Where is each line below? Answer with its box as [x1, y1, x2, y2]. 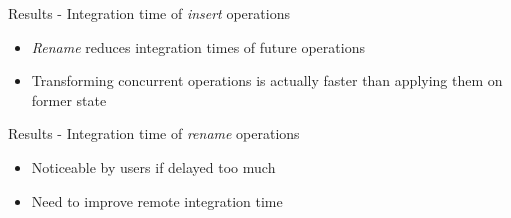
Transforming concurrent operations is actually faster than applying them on [31, 70, 503, 91]
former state [31, 89, 107, 110]
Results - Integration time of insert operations [8, 3, 290, 23]
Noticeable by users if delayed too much [31, 156, 276, 177]
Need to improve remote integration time [31, 190, 283, 211]
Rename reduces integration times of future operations [31, 36, 365, 57]
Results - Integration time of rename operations [8, 123, 300, 144]
